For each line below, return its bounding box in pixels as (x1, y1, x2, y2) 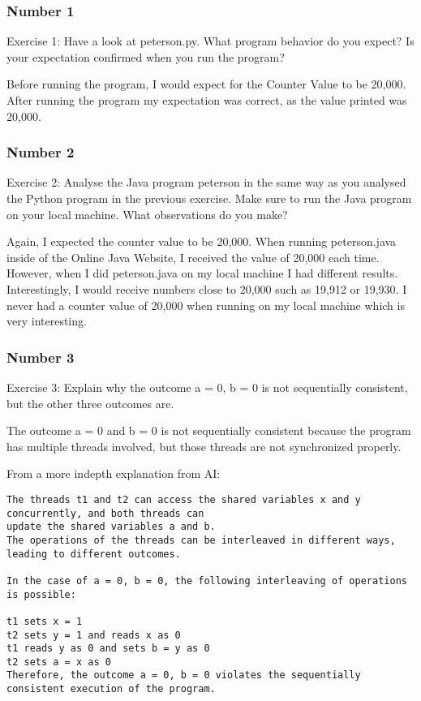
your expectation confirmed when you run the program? (6, 48, 285, 65)
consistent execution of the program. (6, 683, 216, 695)
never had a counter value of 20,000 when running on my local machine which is (6, 296, 405, 313)
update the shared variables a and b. (6, 521, 216, 533)
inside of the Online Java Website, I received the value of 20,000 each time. (6, 248, 380, 265)
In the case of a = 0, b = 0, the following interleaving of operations (6, 574, 407, 587)
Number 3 (6, 346, 75, 367)
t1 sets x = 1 (6, 615, 83, 627)
